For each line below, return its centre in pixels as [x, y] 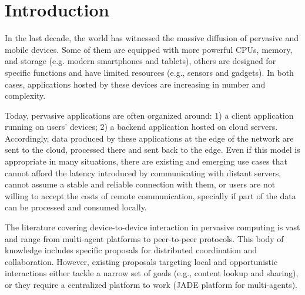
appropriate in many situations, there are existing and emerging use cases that [146, 161]
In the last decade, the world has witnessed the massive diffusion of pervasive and [152, 38]
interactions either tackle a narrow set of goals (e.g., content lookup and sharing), [152, 273]
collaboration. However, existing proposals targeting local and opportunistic [141, 261]
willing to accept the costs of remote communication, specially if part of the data [150, 195]
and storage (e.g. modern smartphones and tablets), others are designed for [140, 61]
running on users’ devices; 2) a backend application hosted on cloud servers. [141, 127]
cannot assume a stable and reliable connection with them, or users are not [140, 184]
